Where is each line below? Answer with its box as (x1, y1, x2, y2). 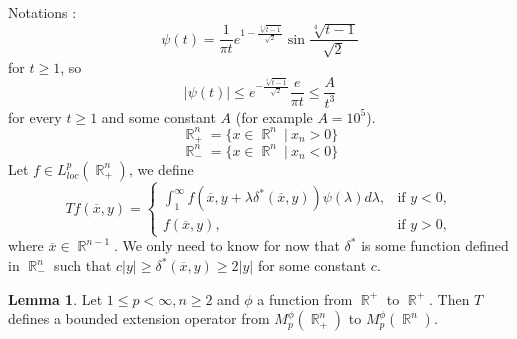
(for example (235, 106, 313, 127)
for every (8, 106, 62, 127)
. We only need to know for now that (113, 235, 340, 256)
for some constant (257, 255, 367, 276)
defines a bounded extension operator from (8, 308, 270, 329)
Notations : (8, 2, 77, 22)
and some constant (101, 106, 216, 127)
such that (54, 255, 112, 276)
